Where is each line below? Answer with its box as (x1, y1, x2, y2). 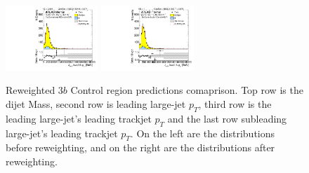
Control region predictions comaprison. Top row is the (70, 83, 303, 97)
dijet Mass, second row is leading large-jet (6, 97, 186, 111)
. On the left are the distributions (130, 125, 275, 140)
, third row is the (198, 97, 272, 111)
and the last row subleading (167, 111, 287, 125)
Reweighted (6, 83, 55, 97)
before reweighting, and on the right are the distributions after (6, 140, 275, 155)
